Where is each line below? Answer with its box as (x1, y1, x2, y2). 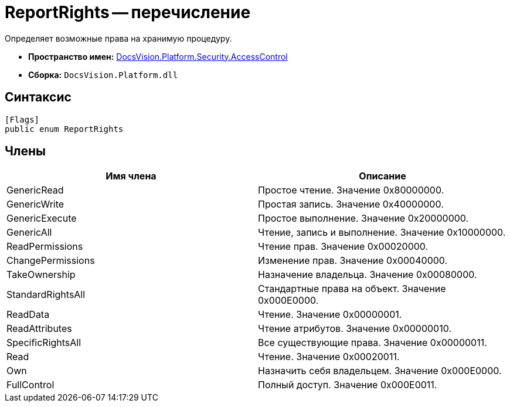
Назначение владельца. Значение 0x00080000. (258, 269, 477, 281)
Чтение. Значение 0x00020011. (258, 351, 400, 363)
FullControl (6, 379, 55, 391)
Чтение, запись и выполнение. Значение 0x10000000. (258, 226, 506, 239)
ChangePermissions (6, 255, 95, 267)
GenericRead (6, 184, 64, 196)
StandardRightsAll (6, 289, 86, 301)
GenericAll (6, 226, 52, 239)
